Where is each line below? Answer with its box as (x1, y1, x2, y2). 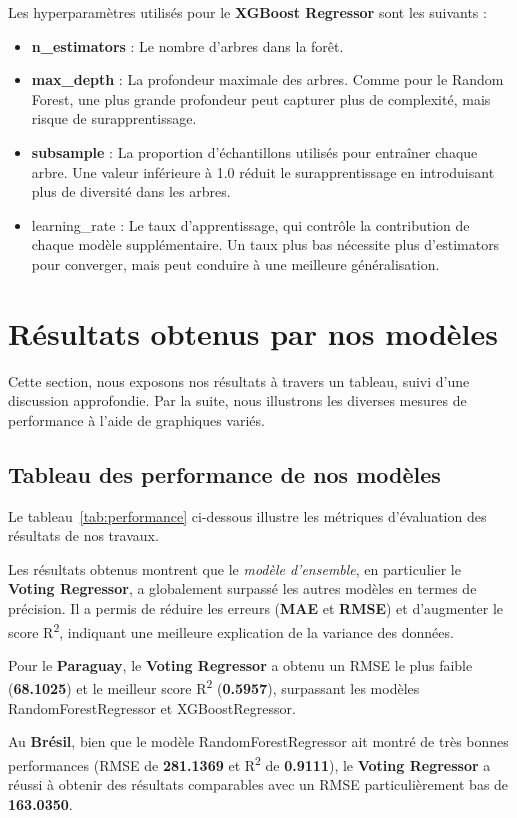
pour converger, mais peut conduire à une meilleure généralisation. (31, 253, 440, 274)
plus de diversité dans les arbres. (31, 181, 231, 202)
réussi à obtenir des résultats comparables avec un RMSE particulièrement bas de (8, 774, 509, 795)
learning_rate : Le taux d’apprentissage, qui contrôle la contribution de (31, 214, 470, 235)
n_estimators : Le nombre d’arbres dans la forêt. (31, 35, 344, 56)
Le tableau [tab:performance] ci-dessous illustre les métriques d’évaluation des (8, 505, 487, 526)
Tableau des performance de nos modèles (8, 458, 441, 489)
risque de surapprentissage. (31, 108, 197, 129)
